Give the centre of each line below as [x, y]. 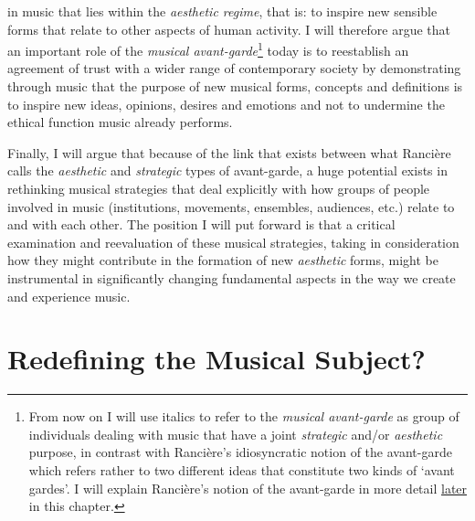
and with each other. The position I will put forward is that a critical [201, 224]
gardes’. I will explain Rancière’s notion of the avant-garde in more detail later [248, 488]
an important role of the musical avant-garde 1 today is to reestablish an [208, 49]
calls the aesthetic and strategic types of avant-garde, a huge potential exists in [227, 170]
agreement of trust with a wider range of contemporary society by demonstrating [234, 68]
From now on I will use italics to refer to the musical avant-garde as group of [244, 416]
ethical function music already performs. [120, 122]
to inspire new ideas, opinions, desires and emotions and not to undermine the [226, 104]
